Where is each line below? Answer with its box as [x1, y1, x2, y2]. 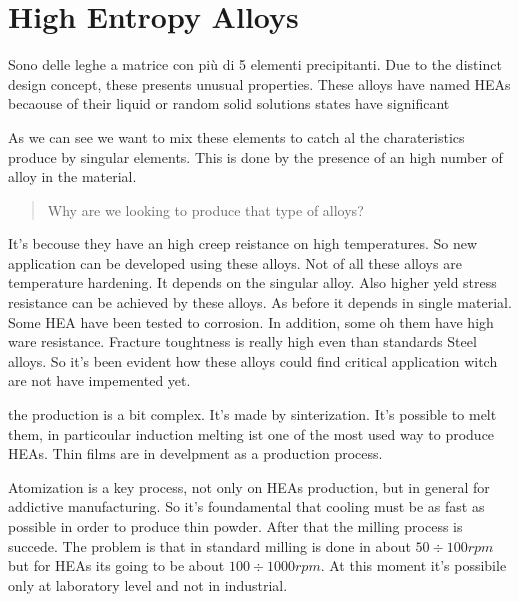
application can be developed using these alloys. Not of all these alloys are [8, 252, 462, 273]
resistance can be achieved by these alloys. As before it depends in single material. [8, 292, 512, 313]
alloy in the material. [8, 166, 137, 187]
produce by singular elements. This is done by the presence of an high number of [8, 146, 503, 167]
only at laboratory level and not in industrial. [8, 574, 288, 595]
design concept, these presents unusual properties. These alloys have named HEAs [8, 73, 511, 94]
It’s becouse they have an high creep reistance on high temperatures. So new [8, 233, 478, 254]
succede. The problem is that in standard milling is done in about [8, 535, 411, 556]
